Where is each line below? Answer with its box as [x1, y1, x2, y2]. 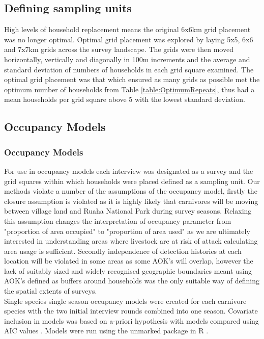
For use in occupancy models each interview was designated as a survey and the [4, 165, 253, 176]
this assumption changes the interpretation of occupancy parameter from [4, 215, 231, 226]
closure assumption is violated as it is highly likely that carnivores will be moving [4, 195, 258, 206]
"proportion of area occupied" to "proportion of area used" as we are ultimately [4, 225, 250, 236]
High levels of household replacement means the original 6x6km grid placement [4, 24, 251, 35]
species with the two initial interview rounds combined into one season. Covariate [4, 305, 258, 316]
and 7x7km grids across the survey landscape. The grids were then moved [4, 44, 233, 55]
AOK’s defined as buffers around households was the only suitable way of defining [4, 275, 259, 286]
